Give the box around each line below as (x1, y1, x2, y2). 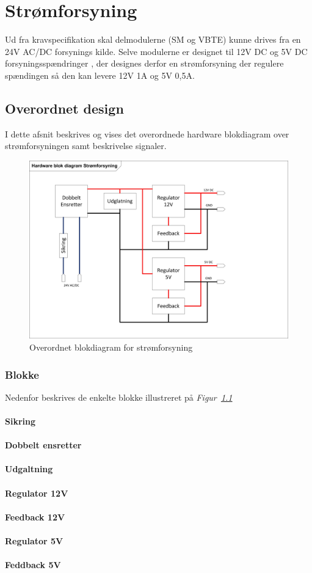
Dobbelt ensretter (5, 439, 82, 451)
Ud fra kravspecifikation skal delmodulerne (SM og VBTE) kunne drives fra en (5, 33, 301, 46)
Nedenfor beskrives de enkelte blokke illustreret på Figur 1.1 (5, 390, 233, 403)
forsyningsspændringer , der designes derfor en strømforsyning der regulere (5, 57, 284, 70)
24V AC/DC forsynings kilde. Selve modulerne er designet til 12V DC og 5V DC (5, 45, 308, 57)
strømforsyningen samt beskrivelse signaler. (5, 139, 167, 152)
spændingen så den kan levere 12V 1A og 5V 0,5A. (5, 68, 195, 81)
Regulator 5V (5, 534, 63, 547)
